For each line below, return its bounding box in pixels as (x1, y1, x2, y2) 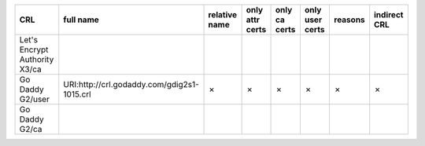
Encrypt (19, 44, 49, 55)
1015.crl (63, 89, 91, 100)
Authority (19, 54, 54, 64)
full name (63, 14, 100, 25)
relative (208, 9, 238, 20)
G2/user (19, 94, 50, 104)
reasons (334, 14, 365, 25)
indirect (374, 9, 404, 20)
